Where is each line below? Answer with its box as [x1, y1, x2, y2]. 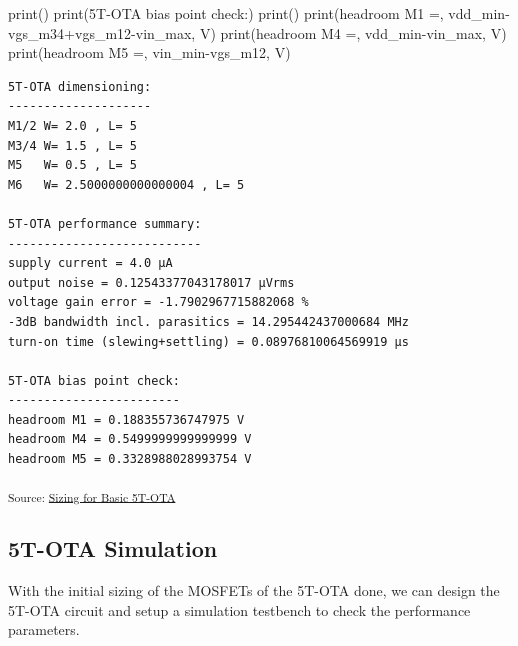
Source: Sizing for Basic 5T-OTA [8, 488, 176, 505]
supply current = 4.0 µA [8, 256, 173, 271]
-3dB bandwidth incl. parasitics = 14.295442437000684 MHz [8, 314, 409, 329]
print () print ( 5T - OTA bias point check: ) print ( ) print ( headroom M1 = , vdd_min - [8, 3, 510, 23]
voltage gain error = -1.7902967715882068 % [8, 295, 309, 310]
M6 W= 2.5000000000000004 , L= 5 [8, 177, 245, 192]
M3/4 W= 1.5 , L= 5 [8, 138, 137, 153]
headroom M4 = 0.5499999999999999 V [8, 432, 252, 447]
